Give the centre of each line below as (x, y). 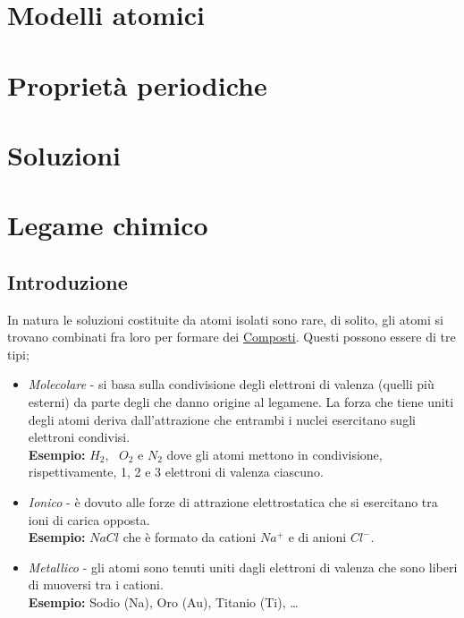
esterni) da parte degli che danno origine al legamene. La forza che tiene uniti (241, 402)
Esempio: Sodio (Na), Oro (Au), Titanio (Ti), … (163, 602)
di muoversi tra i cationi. (96, 584)
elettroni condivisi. (79, 437)
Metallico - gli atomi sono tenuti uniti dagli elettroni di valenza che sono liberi (243, 567)
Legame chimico (108, 225)
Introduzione (67, 281)
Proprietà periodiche (137, 85)
